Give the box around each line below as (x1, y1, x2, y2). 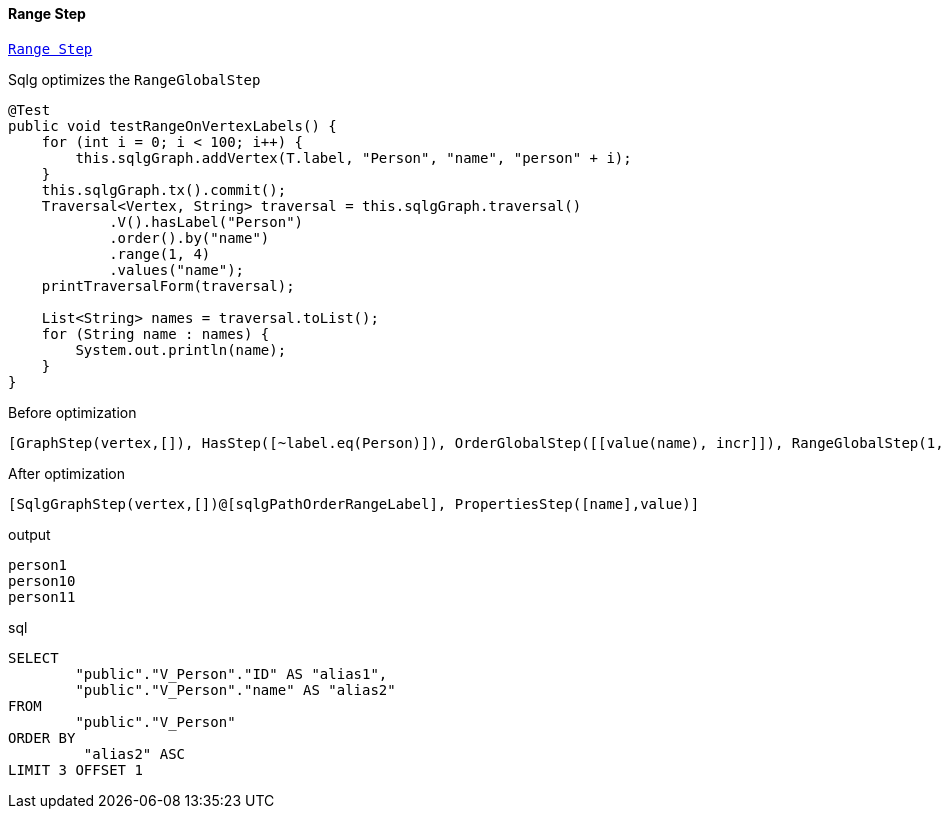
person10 (8, 572, 76, 589)
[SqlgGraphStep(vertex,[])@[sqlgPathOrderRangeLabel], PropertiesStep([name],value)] (8, 495, 700, 512)
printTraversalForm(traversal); (41, 277, 295, 294)
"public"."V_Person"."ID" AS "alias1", (75, 665, 388, 682)
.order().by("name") (109, 229, 270, 246)
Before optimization (8, 403, 137, 421)
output (8, 525, 51, 543)
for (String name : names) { (41, 325, 270, 342)
